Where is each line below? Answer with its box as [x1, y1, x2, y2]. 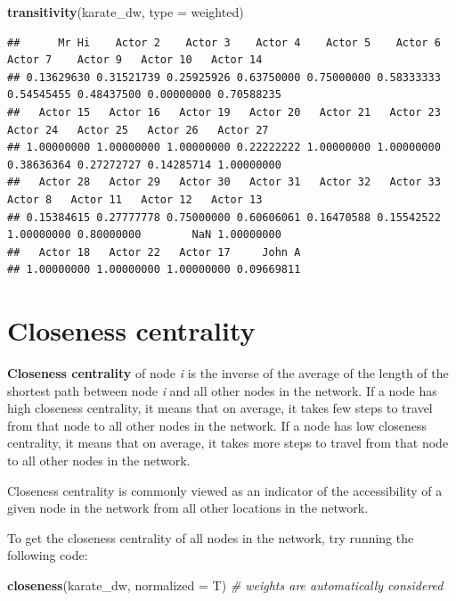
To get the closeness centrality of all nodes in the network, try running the [7, 528, 414, 547]
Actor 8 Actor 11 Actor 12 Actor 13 [7, 193, 263, 206]
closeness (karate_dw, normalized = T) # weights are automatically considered [7, 575, 444, 594]
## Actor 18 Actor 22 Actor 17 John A [7, 245, 301, 259]
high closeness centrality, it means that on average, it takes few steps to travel [7, 399, 433, 417]
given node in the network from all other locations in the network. [7, 498, 369, 517]
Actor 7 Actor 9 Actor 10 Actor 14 [7, 54, 263, 67]
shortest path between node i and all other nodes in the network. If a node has [7, 381, 437, 399]
